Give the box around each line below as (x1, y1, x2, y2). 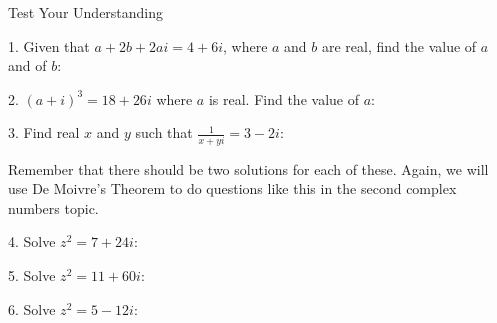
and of (8, 55, 47, 76)
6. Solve (8, 298, 56, 319)
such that (135, 122, 193, 143)
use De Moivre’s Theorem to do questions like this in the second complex (8, 178, 457, 199)
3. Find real (8, 122, 80, 143)
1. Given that (8, 35, 90, 56)
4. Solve (8, 231, 56, 252)
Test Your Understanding (8, 2, 164, 22)
